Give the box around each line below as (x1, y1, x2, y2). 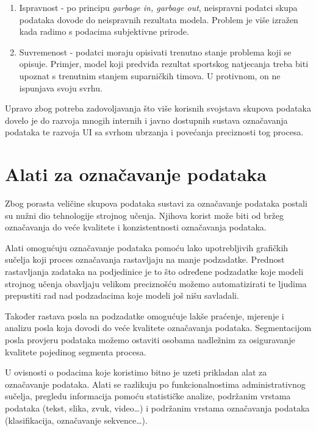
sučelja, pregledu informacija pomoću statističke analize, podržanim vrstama (5, 390, 291, 402)
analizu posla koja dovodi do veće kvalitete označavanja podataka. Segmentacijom (5, 321, 312, 334)
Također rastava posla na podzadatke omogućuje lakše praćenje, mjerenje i (5, 309, 284, 322)
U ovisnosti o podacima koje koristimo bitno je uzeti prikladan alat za (5, 366, 267, 379)
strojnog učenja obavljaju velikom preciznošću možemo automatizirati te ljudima (5, 277, 307, 290)
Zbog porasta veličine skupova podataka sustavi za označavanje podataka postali (5, 197, 307, 210)
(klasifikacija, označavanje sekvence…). (5, 413, 148, 426)
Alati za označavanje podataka (5, 162, 267, 187)
